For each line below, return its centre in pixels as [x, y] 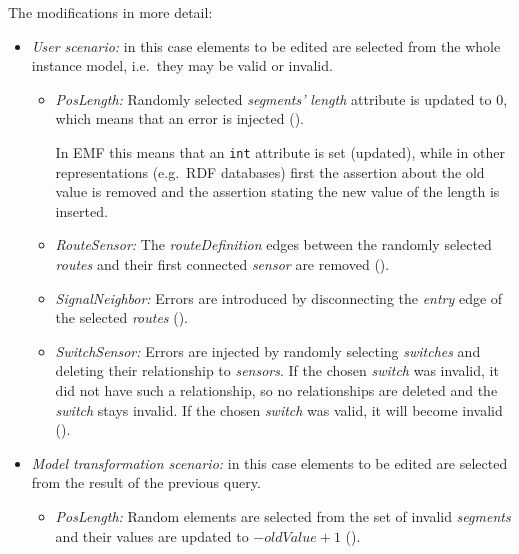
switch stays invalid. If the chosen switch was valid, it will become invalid [279, 409]
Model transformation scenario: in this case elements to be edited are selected [269, 462]
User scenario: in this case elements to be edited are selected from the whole [266, 45]
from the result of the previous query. [146, 482]
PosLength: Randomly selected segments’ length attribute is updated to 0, [281, 98]
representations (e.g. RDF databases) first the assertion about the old [270, 171]
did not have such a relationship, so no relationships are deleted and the [276, 389]
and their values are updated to [152, 535]
